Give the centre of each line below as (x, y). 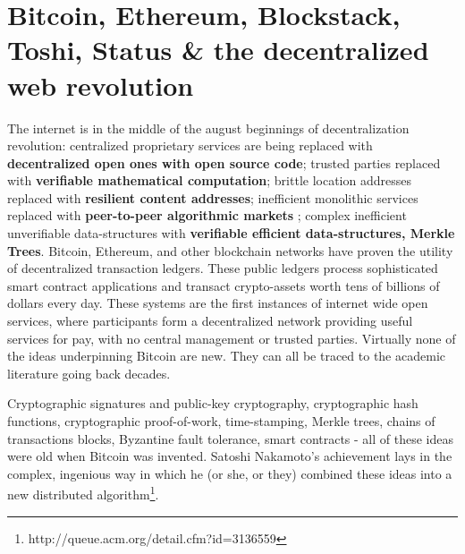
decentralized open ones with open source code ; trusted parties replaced (224, 162)
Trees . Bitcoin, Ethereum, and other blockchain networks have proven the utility (230, 250)
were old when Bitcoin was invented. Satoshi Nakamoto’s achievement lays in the (230, 456)
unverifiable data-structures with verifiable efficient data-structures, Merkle (231, 233)
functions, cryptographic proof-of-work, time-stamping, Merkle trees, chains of (221, 421)
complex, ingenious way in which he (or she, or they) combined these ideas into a (230, 473)
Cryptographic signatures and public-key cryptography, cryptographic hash (213, 403)
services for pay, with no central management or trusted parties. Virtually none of (232, 338)
